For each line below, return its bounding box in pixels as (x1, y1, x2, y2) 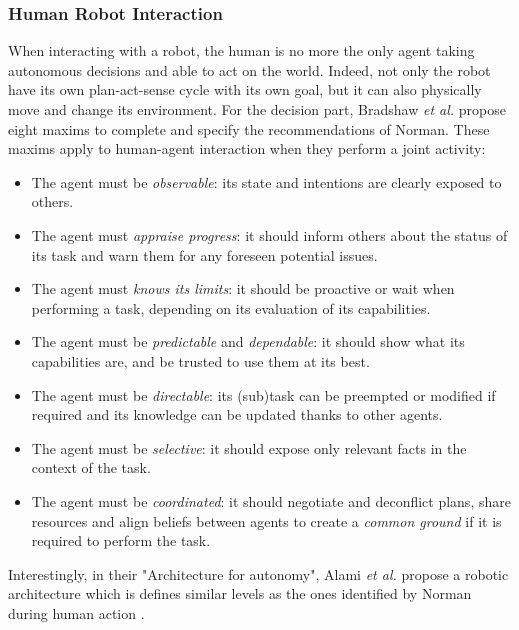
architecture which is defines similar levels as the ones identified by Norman (8, 583, 472, 604)
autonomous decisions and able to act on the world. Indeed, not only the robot (8, 59, 491, 80)
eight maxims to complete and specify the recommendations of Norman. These (8, 118, 490, 139)
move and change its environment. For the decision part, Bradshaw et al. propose (8, 99, 506, 119)
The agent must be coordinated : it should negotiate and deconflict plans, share (31, 490, 511, 511)
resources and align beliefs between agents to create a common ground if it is (31, 510, 502, 531)
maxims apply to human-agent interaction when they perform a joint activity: (8, 138, 486, 159)
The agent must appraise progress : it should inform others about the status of (31, 224, 508, 245)
